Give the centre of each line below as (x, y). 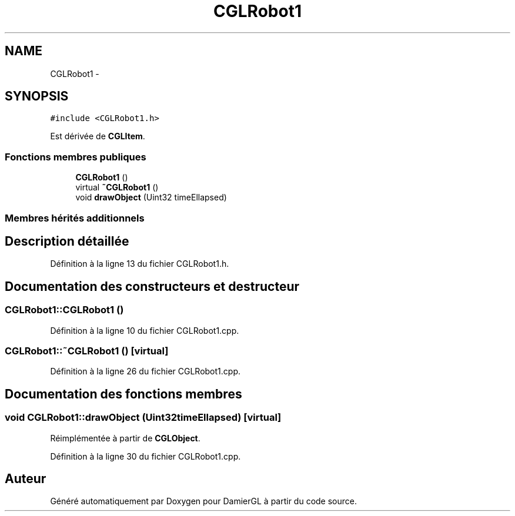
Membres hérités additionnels (75, 218)
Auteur (26, 479)
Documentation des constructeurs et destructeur (152, 286)
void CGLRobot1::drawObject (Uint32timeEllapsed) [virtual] (143, 418)
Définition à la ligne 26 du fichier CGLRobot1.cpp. (145, 371)
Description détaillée (67, 241)
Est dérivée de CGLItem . (98, 136)
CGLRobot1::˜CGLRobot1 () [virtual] (87, 351)
